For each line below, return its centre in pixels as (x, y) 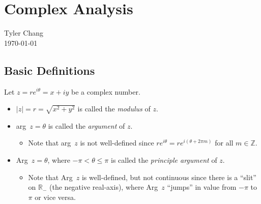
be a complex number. (106, 91)
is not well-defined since (117, 143)
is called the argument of (86, 125)
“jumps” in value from (202, 187)
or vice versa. (55, 197)
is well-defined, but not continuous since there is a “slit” (169, 177)
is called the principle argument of (164, 160)
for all (224, 143)
